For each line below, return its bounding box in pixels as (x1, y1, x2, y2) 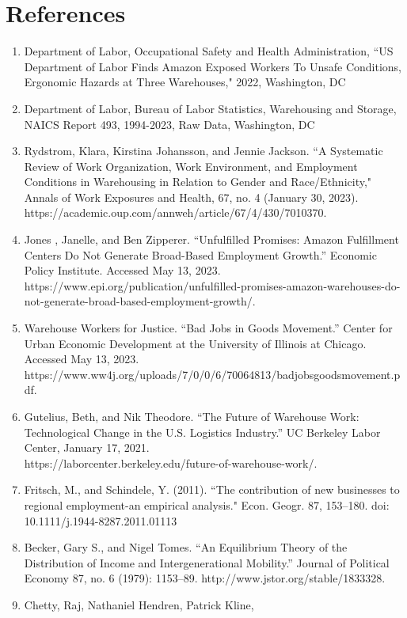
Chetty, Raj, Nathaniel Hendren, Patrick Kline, (24, 596, 254, 612)
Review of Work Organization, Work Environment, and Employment (24, 157, 358, 174)
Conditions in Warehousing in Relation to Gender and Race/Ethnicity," (24, 173, 372, 190)
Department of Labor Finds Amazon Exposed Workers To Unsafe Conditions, (24, 58, 401, 74)
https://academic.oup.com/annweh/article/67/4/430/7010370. (24, 204, 327, 221)
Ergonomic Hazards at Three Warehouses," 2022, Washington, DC (24, 74, 346, 90)
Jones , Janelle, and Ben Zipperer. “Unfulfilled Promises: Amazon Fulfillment (24, 231, 399, 248)
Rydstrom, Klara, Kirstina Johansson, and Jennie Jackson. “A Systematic (24, 142, 383, 159)
